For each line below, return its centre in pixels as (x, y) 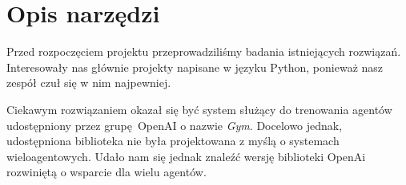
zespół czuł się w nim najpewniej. (89, 83)
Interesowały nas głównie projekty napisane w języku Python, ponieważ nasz (195, 67)
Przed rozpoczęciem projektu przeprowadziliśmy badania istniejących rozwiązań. (204, 51)
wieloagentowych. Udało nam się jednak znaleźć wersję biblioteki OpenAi (186, 156)
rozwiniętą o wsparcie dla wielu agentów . (107, 172)
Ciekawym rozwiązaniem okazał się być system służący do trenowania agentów (199, 109)
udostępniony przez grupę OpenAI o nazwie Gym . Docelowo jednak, (175, 125)
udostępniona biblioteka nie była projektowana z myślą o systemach (173, 141)
